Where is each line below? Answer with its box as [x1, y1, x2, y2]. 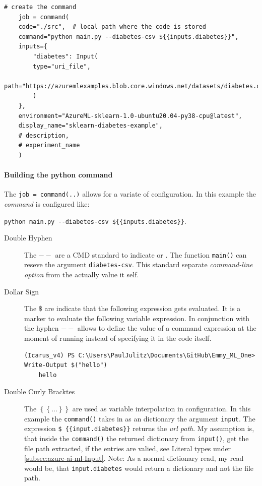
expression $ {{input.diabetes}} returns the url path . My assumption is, [24, 423, 254, 434]
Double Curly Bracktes [4, 386, 75, 397]
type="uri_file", [33, 63, 91, 70]
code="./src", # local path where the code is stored [18, 23, 206, 31]
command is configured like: [4, 198, 90, 209]
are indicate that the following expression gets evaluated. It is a [44, 303, 241, 314]
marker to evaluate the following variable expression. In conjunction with [24, 313, 250, 323]
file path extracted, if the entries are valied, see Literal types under [24, 443, 231, 453]
